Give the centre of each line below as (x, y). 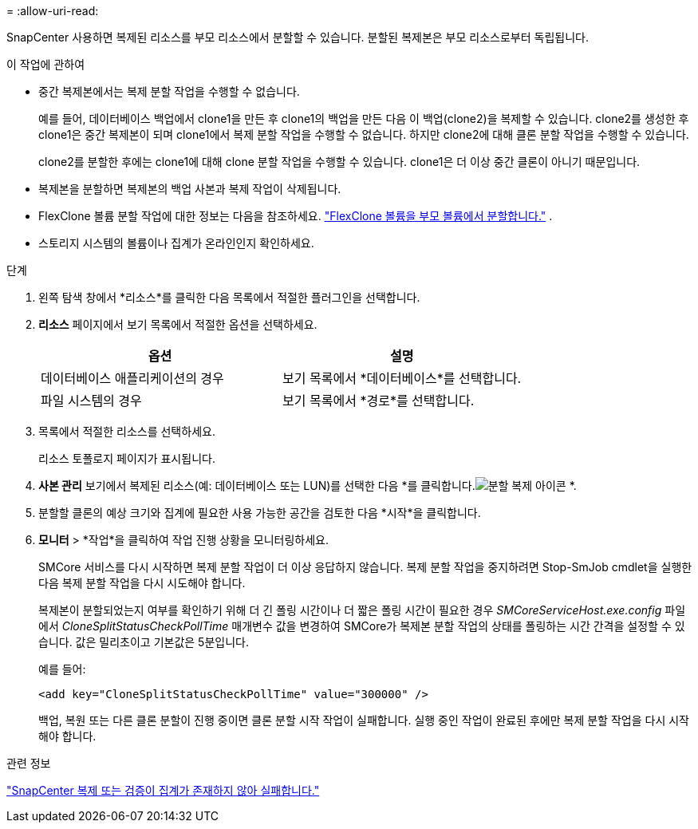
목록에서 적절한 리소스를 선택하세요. (127, 431)
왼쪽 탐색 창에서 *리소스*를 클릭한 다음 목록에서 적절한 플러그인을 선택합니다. (229, 297)
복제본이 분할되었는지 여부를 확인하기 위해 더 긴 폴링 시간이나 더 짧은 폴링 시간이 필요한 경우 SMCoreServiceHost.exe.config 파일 (362, 610)
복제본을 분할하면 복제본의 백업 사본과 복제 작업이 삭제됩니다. (190, 189)
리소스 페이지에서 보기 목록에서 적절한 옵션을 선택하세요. (178, 324)
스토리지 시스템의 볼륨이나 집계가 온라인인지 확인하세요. (176, 243)
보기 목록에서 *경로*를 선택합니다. (379, 401)
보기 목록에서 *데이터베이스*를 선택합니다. (402, 378)
